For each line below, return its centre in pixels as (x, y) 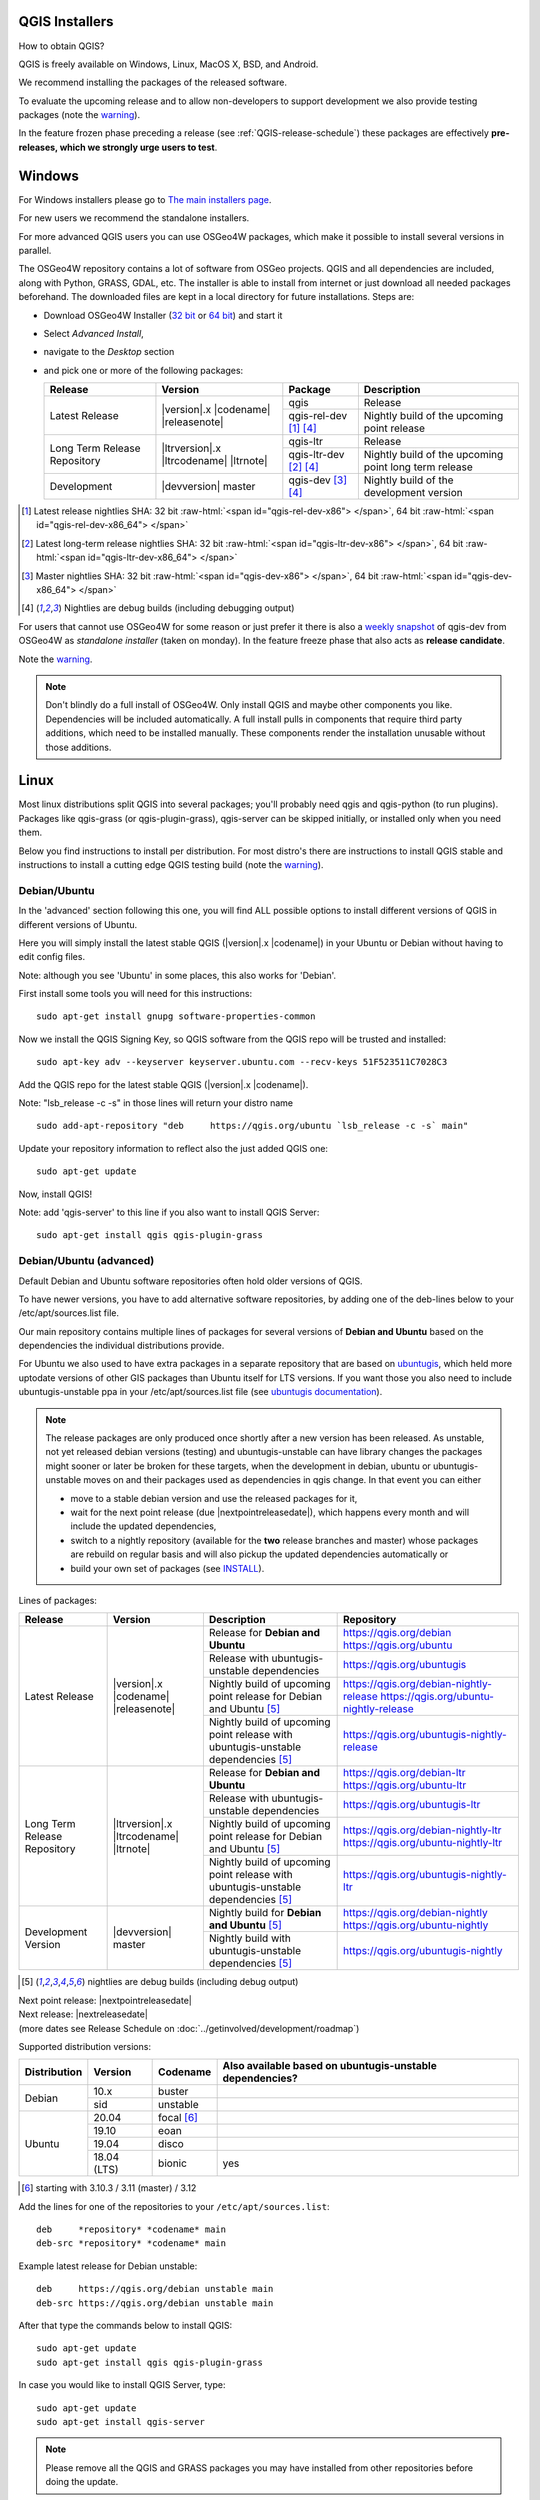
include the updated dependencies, (143, 1526)
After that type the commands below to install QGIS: (125, 2326)
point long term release (418, 467)
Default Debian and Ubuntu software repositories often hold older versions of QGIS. (191, 1281)
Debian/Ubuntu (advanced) (86, 1261)
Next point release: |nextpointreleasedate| (105, 2000)
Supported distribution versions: (85, 2046)
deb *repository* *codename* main (131, 2229)
